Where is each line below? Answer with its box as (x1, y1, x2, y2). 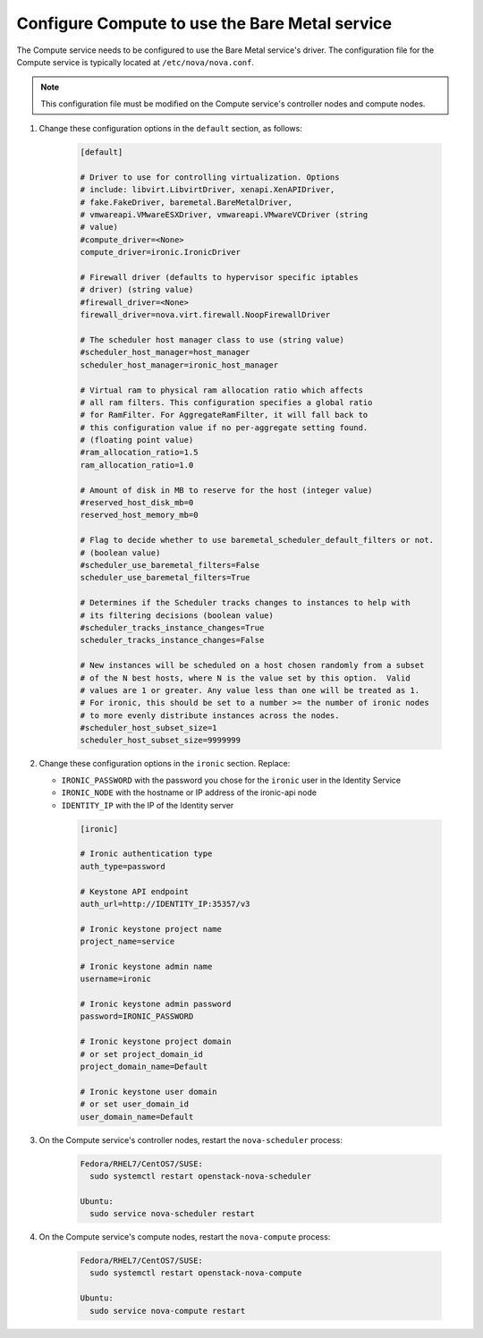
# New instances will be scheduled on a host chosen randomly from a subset (80, 660, 425, 671)
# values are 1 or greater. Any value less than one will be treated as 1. (80, 685, 420, 695)
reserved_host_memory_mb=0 (80, 510, 199, 521)
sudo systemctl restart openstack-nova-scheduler (89, 1171, 312, 1181)
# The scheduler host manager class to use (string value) (80, 334, 344, 344)
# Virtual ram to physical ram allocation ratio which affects (80, 385, 364, 395)
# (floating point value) (80, 435, 194, 445)
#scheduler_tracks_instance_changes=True (80, 622, 265, 632)
